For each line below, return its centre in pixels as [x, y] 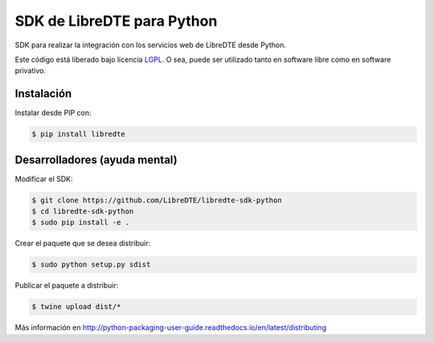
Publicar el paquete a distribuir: [67, 286]
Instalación [43, 94]
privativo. [31, 71]
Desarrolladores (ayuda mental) [96, 159]
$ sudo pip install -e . [81, 222]
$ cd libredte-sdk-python [83, 212]
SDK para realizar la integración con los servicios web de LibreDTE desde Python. [151, 45]
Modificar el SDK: [44, 179]
